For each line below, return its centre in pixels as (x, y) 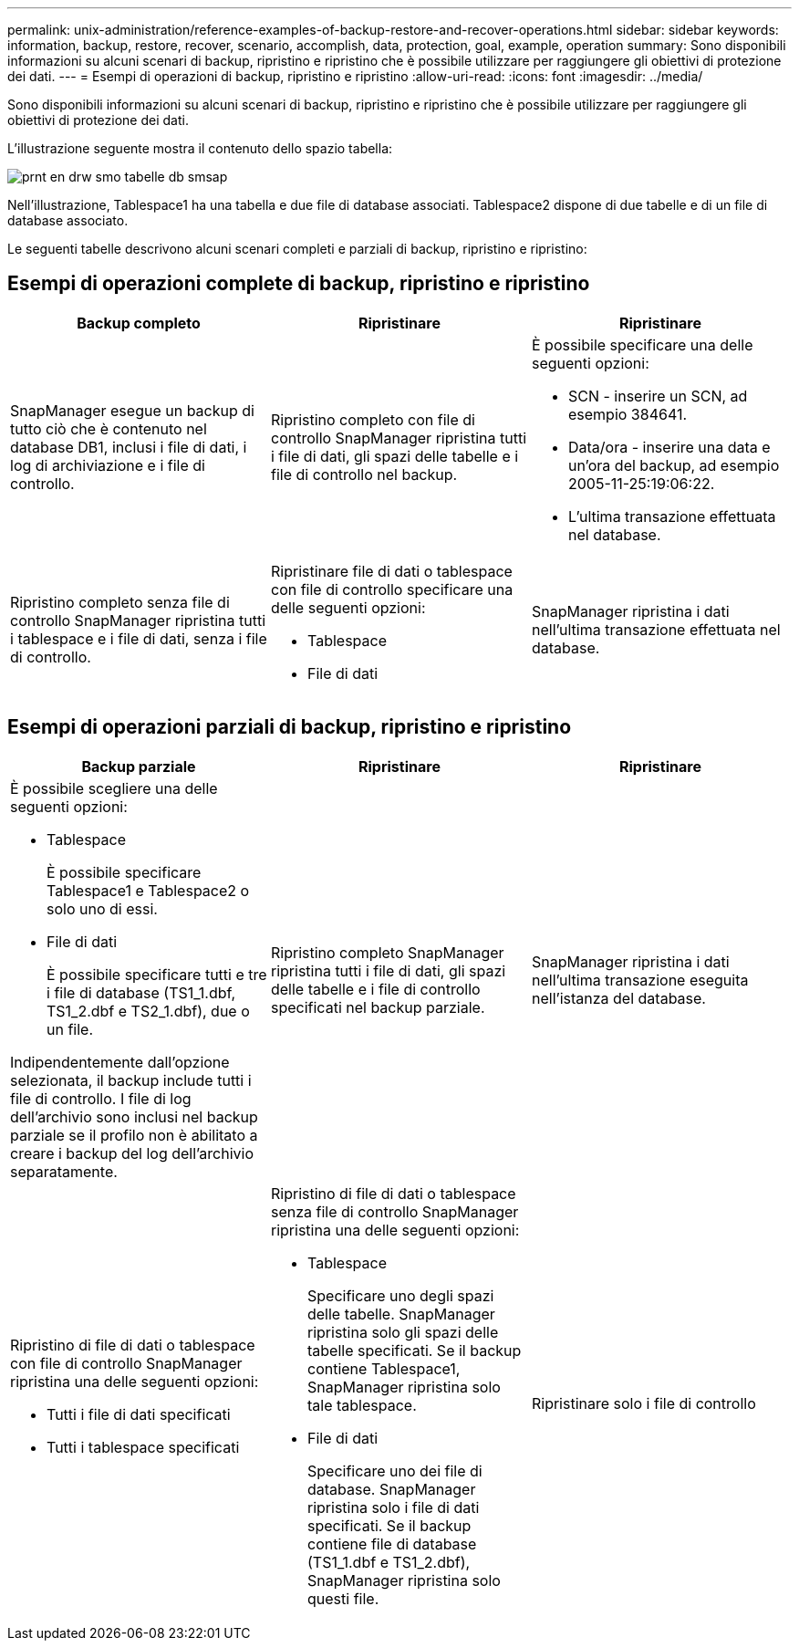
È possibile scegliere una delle (114, 788)
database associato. (68, 220)
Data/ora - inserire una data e (669, 447)
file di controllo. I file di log (101, 1098)
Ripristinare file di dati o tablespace (391, 571)
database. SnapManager (391, 1489)
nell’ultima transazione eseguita (640, 980)
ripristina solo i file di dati (393, 1507)
